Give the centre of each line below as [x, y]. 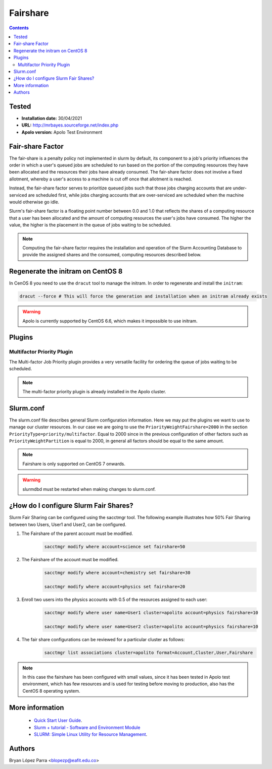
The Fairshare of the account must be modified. [70, 560]
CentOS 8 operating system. [51, 691]
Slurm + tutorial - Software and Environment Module [87, 727]
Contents [19, 28]
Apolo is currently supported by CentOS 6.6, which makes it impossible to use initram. [110, 321]
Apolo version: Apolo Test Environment [62, 132]
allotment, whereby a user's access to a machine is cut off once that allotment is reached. [101, 179]
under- [240, 188]
